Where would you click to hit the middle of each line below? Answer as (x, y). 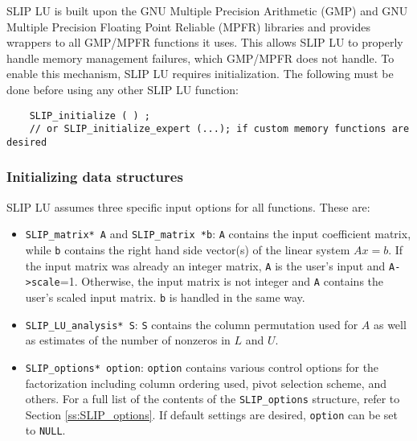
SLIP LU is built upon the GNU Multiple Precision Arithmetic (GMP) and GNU (207, 10)
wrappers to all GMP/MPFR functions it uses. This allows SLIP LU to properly (205, 42)
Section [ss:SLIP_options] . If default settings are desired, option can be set (211, 414)
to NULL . (45, 430)
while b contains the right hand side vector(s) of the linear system (188, 249)
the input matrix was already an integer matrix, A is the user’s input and (205, 265)
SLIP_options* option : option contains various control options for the (202, 367)
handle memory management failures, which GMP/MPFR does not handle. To (200, 58)
